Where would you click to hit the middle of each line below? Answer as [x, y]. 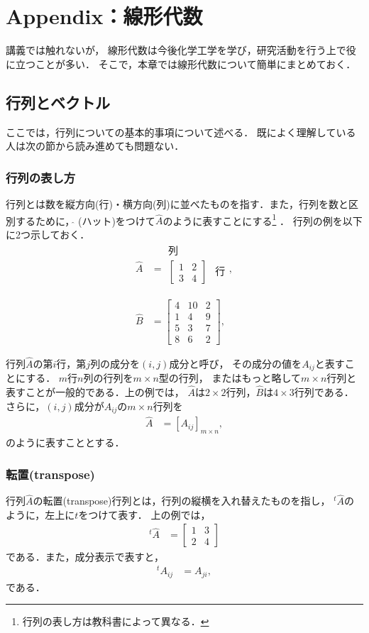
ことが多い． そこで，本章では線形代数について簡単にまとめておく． [195, 64]
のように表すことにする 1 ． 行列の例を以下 [263, 219]
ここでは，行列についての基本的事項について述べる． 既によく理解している [181, 132]
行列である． [324, 392]
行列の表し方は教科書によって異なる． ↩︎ [116, 621]
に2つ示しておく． [48, 234]
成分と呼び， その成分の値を [236, 363]
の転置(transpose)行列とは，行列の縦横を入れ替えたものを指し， [182, 501]
